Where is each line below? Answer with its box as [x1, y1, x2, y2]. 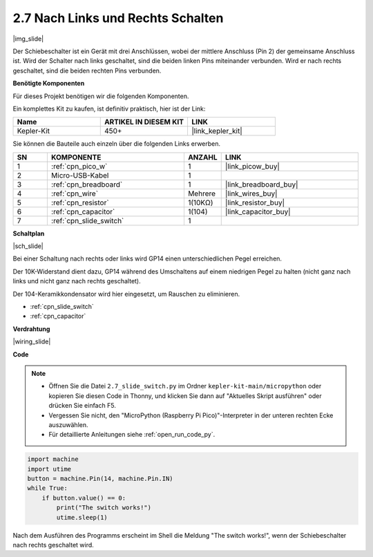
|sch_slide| [12, 242, 44, 250]
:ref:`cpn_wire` [50, 189, 99, 198]
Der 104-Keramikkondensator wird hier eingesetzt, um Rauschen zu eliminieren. [12, 290, 240, 298]
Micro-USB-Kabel [50, 170, 109, 180]
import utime [27, 465, 72, 473]
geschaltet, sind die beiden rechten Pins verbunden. [12, 66, 162, 75]
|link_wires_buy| [224, 189, 278, 198]
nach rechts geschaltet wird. [12, 541, 95, 549]
